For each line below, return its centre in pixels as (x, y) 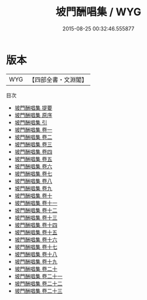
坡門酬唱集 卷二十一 (38, 276)
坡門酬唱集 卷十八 (36, 254)
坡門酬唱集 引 (31, 122)
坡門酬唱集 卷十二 (36, 210)
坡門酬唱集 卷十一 (36, 203)
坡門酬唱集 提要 (33, 108)
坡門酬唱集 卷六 (33, 166)
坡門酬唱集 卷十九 (36, 261)
